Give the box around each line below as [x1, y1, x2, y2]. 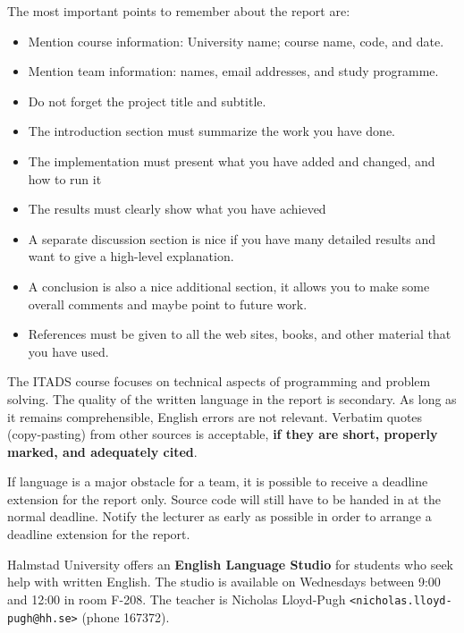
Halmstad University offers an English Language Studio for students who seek [7, 554, 453, 573]
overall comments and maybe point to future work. [28, 294, 308, 313]
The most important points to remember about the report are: [7, 2, 350, 20]
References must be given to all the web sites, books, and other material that [28, 325, 451, 343]
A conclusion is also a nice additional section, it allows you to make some [28, 276, 430, 295]
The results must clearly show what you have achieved [28, 199, 326, 218]
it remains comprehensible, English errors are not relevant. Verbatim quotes [7, 407, 423, 426]
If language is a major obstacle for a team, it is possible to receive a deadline [7, 472, 428, 491]
